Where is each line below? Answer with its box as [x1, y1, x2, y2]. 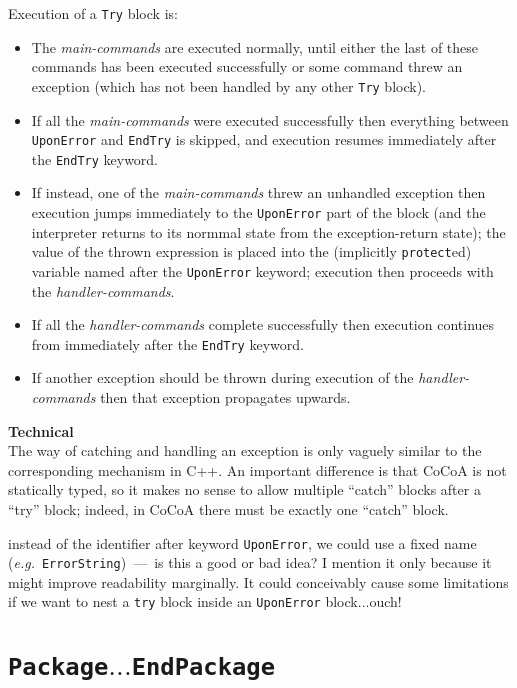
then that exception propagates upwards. [100, 387, 351, 407]
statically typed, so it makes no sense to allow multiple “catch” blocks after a [8, 479, 481, 500]
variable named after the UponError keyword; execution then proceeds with [31, 260, 494, 281]
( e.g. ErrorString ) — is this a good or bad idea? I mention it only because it [8, 552, 492, 573]
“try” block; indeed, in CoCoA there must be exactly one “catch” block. [8, 498, 449, 519]
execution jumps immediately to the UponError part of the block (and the [31, 202, 486, 222]
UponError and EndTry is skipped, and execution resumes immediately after [31, 129, 497, 150]
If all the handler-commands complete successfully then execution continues [31, 314, 495, 335]
